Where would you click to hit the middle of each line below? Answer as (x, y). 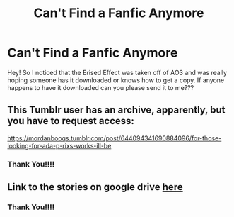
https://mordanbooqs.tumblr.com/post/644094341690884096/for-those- (115, 138)
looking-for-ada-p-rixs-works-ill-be (59, 145)
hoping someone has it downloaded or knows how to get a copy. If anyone (116, 80)
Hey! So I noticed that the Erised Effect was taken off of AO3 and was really (117, 72)
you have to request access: (71, 121)
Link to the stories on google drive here (95, 187)
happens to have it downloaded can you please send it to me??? (101, 87)
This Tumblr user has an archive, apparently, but (116, 110)
